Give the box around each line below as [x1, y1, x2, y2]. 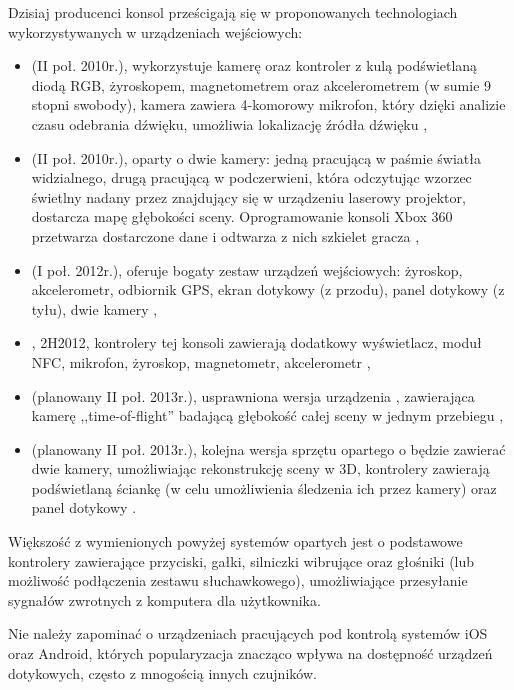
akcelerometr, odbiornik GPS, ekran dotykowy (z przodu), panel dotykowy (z [31, 279, 505, 300]
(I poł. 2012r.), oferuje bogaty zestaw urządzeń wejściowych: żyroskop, [31, 259, 463, 280]
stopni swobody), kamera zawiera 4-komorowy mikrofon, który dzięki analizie [31, 94, 506, 115]
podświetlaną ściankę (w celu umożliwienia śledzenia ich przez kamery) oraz [31, 477, 497, 498]
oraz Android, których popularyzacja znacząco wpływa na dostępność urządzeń [8, 643, 493, 664]
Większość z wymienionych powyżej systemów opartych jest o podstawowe [8, 531, 463, 552]
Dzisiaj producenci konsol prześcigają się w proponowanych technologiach [8, 2, 458, 22]
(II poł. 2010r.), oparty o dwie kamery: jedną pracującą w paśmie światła [31, 147, 481, 168]
